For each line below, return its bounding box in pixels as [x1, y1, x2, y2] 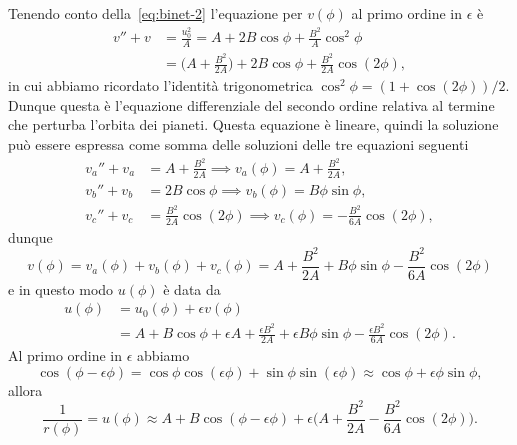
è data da [163, 278, 221, 299]
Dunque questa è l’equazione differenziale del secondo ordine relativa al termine [8, 94, 495, 115]
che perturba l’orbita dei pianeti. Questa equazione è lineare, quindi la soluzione [8, 114, 499, 135]
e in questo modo [8, 278, 114, 299]
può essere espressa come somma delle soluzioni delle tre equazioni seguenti [8, 134, 469, 155]
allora [8, 379, 43, 400]
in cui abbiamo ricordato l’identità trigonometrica [8, 75, 313, 96]
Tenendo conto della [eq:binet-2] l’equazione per [8, 3, 303, 23]
